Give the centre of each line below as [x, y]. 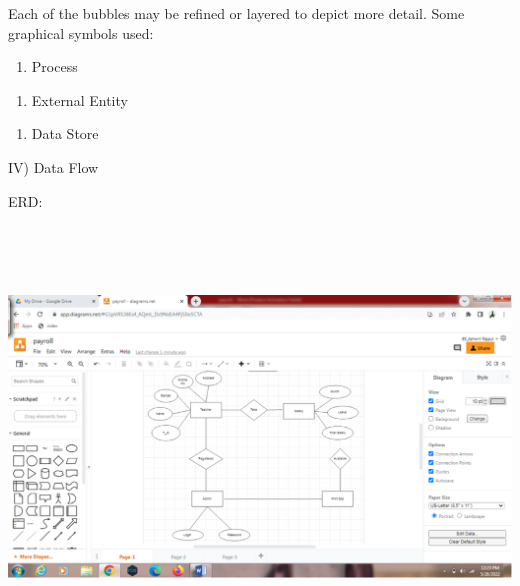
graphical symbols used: [81, 32]
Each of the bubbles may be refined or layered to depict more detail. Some [236, 13]
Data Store [65, 133]
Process [54, 66]
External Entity [79, 99]
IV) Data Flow [53, 166]
